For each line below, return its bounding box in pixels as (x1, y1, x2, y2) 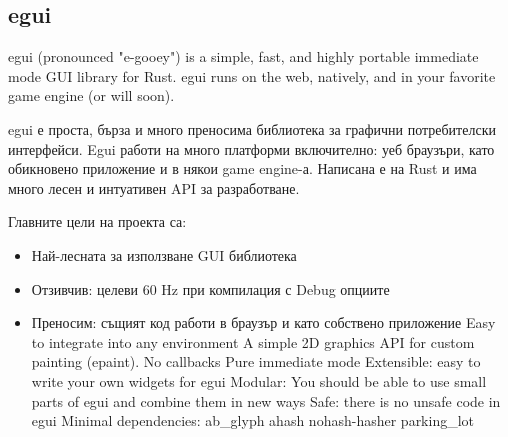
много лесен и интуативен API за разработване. (8, 177, 300, 198)
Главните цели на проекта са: (8, 211, 187, 232)
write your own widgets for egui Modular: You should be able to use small (31, 370, 487, 391)
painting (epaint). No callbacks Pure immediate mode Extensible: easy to (31, 351, 481, 372)
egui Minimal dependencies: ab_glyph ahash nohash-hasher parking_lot (31, 410, 475, 431)
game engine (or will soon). (8, 85, 175, 106)
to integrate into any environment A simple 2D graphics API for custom (31, 331, 475, 352)
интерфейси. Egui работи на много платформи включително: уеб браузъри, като (8, 138, 495, 159)
